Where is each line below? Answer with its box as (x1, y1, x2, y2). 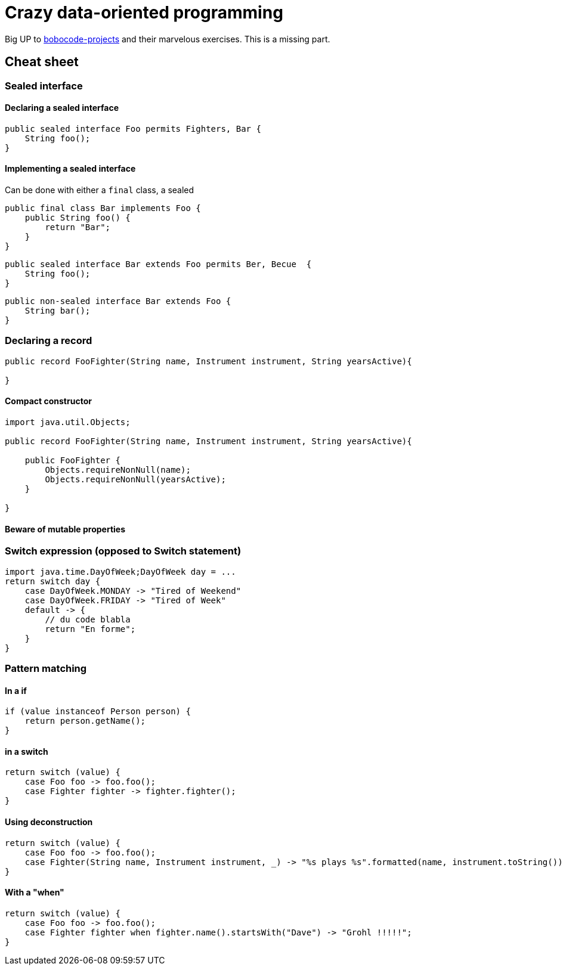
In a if (5, 685, 27, 696)
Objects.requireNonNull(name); (45, 465, 191, 475)
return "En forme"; (45, 624, 136, 634)
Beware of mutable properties (5, 523, 125, 534)
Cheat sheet (5, 54, 79, 70)
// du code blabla (45, 614, 131, 624)
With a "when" (5, 887, 64, 898)
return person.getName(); (24, 716, 146, 726)
